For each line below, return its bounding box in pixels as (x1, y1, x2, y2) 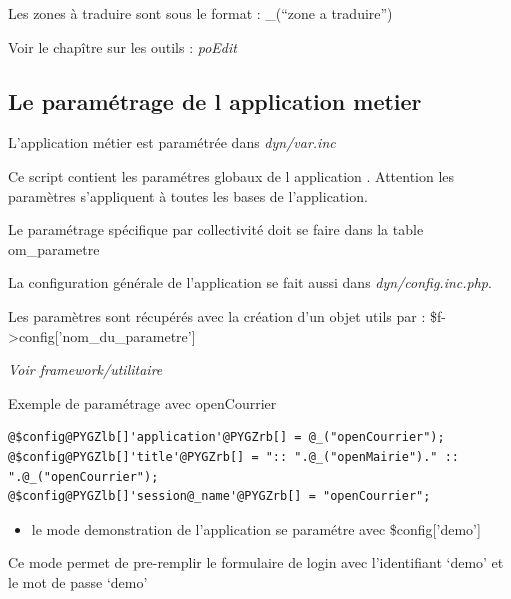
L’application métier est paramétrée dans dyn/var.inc (8, 132, 336, 153)
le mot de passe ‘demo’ (8, 571, 148, 592)
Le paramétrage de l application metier (8, 85, 422, 116)
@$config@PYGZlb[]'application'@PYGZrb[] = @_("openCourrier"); (8, 430, 445, 445)
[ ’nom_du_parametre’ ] (54, 325, 196, 346)
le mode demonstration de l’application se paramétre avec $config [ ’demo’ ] (31, 518, 481, 539)
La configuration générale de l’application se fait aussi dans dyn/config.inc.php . (8, 272, 492, 293)
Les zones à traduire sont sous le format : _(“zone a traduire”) (8, 3, 393, 23)
